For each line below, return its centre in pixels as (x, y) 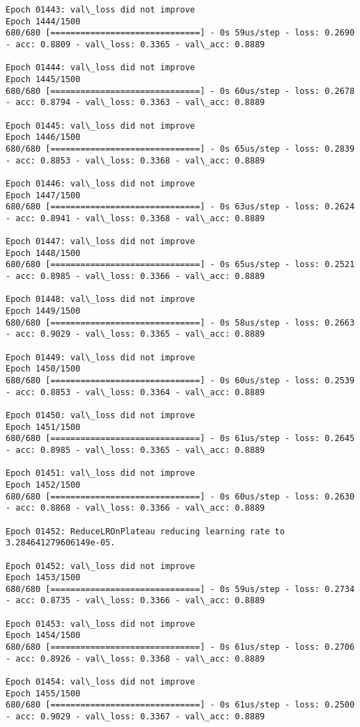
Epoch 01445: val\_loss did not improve (101, 126)
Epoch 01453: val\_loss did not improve (101, 624)
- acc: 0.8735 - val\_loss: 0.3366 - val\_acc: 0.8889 (135, 601)
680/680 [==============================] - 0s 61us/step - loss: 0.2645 (180, 439)
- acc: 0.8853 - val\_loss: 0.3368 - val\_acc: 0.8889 (135, 160)
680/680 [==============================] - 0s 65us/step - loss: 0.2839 (180, 149)
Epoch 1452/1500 (43, 485)
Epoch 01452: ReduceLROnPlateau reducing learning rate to (145, 531)
